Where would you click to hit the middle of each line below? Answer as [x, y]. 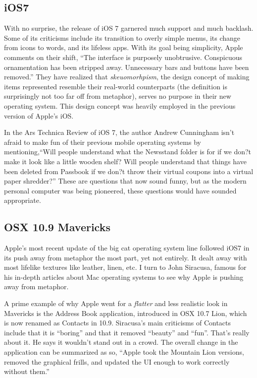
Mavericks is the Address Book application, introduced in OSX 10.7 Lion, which [126, 313]
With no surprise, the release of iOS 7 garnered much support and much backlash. [129, 28]
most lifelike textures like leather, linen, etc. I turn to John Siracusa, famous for [125, 267]
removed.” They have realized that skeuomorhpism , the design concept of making [127, 77]
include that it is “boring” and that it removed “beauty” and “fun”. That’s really [127, 332]
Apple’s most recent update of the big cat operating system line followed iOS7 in [127, 248]
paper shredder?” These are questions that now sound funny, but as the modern [125, 181]
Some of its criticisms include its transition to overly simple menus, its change [122, 37]
